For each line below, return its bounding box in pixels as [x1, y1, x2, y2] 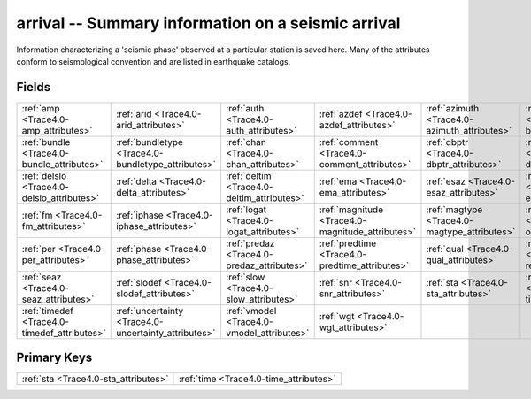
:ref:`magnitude [319, 203, 384, 216]
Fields [16, 80, 51, 95]
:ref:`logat [226, 203, 267, 216]
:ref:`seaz [21, 271, 62, 283]
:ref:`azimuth [426, 102, 480, 114]
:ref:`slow [226, 271, 265, 283]
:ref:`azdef [319, 107, 363, 119]
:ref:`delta [116, 175, 158, 188]
